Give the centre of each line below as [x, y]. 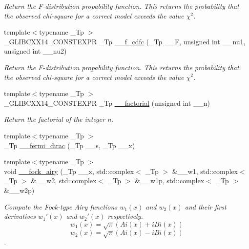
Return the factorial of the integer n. [59, 119]
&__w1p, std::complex [170, 181]
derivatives [20, 216]
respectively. [125, 216]
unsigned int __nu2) [35, 51]
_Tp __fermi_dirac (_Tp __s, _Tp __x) [70, 145]
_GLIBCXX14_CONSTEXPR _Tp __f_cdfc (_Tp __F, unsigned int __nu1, [125, 41]
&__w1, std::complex [205, 171]
